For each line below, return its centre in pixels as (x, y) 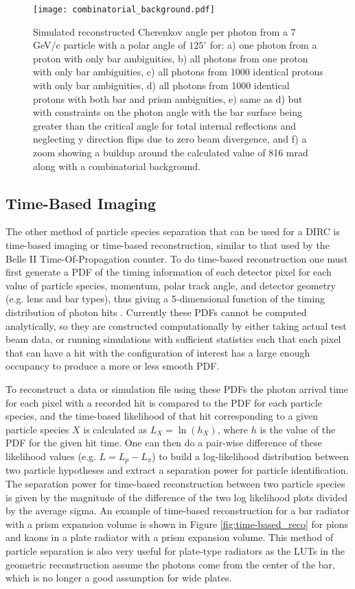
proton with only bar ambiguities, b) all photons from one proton (171, 58)
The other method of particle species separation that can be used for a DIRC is (173, 231)
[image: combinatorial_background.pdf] (124, 10)
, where (233, 429)
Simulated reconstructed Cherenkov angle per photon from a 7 (164, 31)
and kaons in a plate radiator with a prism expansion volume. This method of (170, 537)
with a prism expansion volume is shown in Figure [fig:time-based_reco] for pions (177, 524)
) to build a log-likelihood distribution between (250, 456)
